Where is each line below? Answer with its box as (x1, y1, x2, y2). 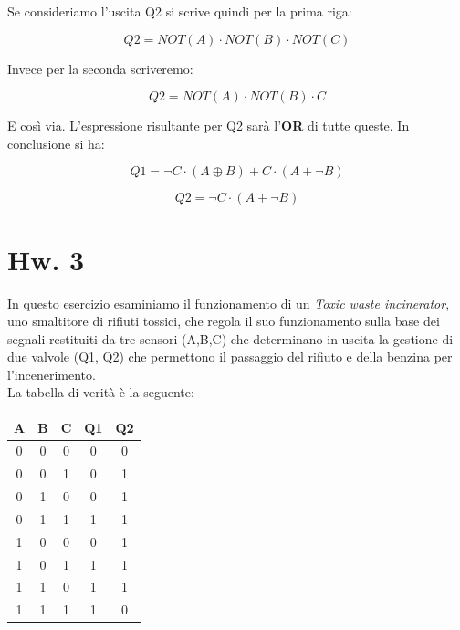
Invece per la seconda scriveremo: (7, 58, 193, 78)
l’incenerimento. (7, 364, 96, 383)
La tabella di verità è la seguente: (7, 383, 194, 402)
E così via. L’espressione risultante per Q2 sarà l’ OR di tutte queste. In (7, 116, 410, 135)
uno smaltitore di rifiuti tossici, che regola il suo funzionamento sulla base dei (7, 311, 440, 331)
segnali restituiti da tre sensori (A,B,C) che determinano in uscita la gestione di (7, 329, 454, 348)
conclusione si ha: (7, 133, 105, 152)
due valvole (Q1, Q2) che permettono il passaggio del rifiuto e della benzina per (7, 347, 453, 366)
